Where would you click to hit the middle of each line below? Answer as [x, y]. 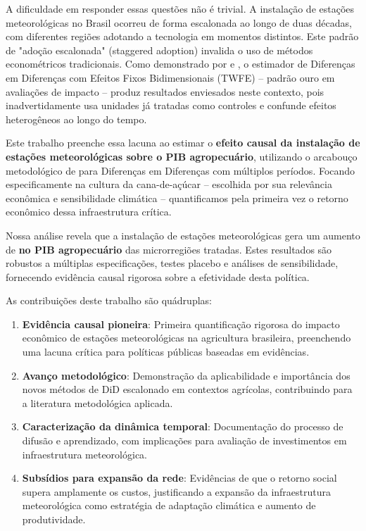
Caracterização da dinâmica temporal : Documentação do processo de [183, 426]
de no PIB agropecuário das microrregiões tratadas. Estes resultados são [169, 249]
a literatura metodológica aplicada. [97, 402]
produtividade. [54, 519]
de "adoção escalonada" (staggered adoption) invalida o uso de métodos [159, 50]
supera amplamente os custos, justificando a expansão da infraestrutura [177, 491]
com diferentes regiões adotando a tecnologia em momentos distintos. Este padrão [182, 36]
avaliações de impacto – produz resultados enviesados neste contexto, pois [165, 91]
